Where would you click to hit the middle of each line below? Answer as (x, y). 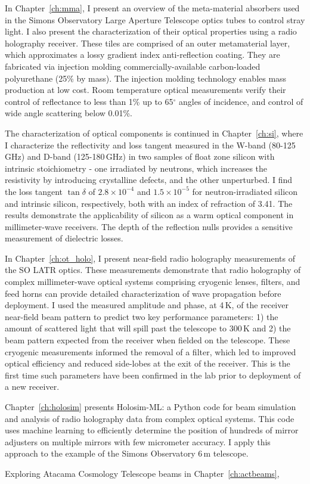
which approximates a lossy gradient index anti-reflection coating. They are (142, 55)
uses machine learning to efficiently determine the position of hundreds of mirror (152, 430)
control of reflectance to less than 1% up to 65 (89, 101)
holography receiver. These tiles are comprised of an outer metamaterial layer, (148, 43)
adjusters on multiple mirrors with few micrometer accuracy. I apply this (138, 441)
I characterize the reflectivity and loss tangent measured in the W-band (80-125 (150, 145)
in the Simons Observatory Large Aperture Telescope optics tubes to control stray (155, 19)
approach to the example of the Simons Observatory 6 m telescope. (127, 453)
